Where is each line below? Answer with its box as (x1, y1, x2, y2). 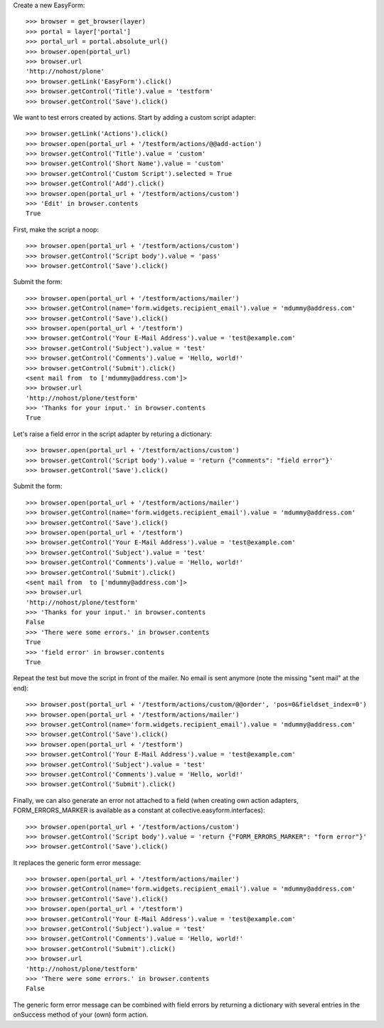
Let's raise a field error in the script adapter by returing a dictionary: (13, 430, 213, 438)
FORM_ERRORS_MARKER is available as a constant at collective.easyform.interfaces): (13, 806, 265, 815)
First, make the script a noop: (13, 225, 100, 234)
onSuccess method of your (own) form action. (13, 1010, 149, 1019)
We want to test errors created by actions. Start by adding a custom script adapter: (13, 113, 256, 121)
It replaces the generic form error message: (13, 858, 142, 867)
